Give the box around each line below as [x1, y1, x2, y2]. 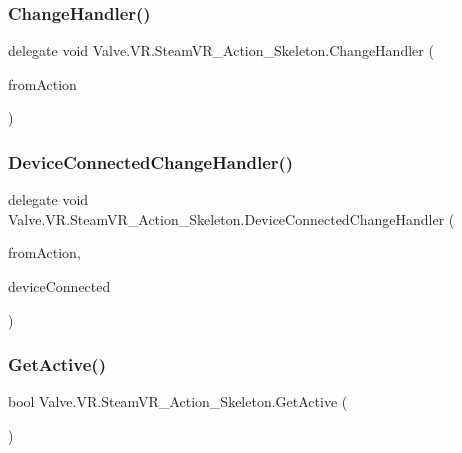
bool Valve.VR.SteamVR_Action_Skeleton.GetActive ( [8, 391, 348, 412]
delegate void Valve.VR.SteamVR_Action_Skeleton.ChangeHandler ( [8, 40, 434, 61]
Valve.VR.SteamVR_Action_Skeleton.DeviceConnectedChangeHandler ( [8, 208, 455, 229]
